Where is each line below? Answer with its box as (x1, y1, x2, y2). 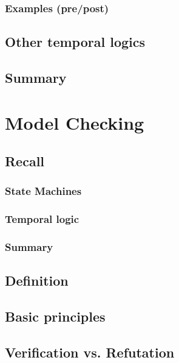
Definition (5, 271, 69, 290)
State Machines (5, 183, 82, 199)
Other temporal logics (5, 32, 145, 51)
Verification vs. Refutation (5, 343, 175, 362)
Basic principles (5, 307, 106, 326)
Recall (5, 152, 45, 171)
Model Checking (5, 110, 144, 135)
